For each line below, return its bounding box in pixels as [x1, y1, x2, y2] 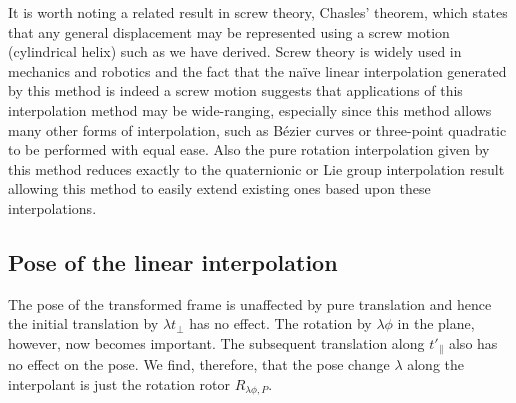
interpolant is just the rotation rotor [8, 373, 231, 394]
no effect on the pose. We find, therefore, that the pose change [8, 354, 390, 375]
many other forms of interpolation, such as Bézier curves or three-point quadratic [8, 119, 507, 140]
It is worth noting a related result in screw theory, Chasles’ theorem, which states [8, 2, 508, 22]
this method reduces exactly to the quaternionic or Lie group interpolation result [8, 158, 505, 179]
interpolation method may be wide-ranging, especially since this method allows [8, 99, 492, 120]
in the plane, [397, 313, 475, 334]
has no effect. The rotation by [189, 313, 372, 334]
